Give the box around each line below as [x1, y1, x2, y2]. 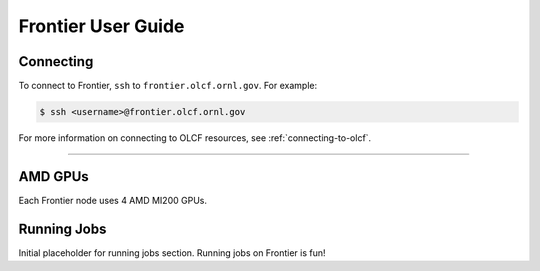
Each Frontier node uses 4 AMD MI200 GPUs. [18, 194, 207, 206]
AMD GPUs [18, 168, 89, 185]
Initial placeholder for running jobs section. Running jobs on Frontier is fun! [18, 246, 326, 259]
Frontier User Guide [18, 15, 185, 37]
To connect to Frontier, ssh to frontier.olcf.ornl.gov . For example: [18, 80, 318, 92]
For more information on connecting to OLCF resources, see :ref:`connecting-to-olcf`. [18, 132, 372, 144]
